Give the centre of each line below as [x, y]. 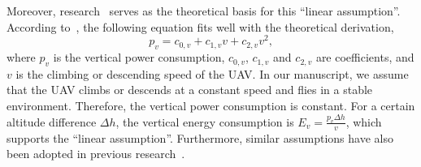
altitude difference [52, 121]
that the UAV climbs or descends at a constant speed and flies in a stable [190, 90]
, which [364, 121]
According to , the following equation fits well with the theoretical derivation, [200, 26]
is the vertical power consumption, [139, 57]
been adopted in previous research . [96, 154]
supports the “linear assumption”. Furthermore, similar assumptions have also [200, 137]
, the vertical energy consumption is [205, 121]
